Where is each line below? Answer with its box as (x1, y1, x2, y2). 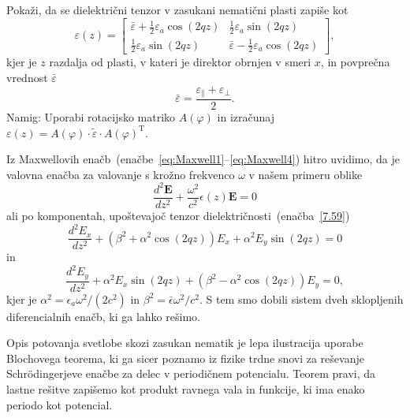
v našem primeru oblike (248, 166, 363, 182)
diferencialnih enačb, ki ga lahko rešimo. (6, 308, 200, 324)
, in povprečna (320, 54, 390, 70)
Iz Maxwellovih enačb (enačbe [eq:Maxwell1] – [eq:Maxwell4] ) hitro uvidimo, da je (6, 151, 401, 167)
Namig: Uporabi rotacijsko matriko (6, 109, 176, 125)
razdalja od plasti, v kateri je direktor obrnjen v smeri (49, 54, 311, 70)
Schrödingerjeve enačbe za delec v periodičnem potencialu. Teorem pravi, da (6, 365, 376, 382)
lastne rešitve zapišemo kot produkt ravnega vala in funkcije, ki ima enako (6, 381, 365, 397)
